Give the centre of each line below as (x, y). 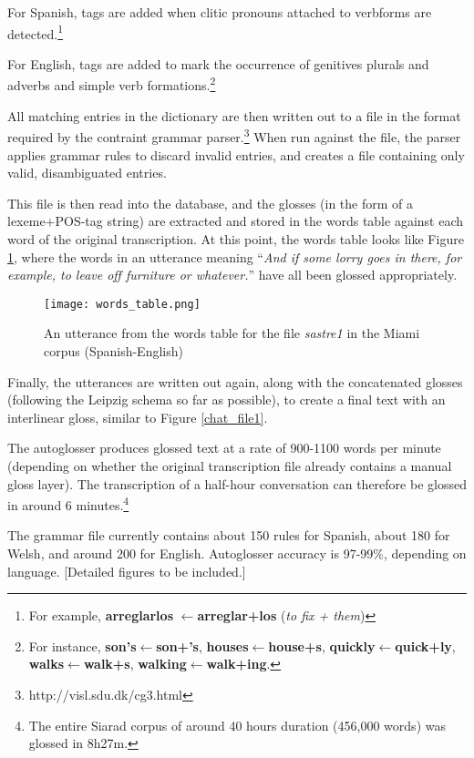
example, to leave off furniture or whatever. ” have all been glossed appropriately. (232, 275)
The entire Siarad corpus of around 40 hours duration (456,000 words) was (237, 725)
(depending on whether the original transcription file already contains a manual (230, 465)
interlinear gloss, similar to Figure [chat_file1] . (138, 417)
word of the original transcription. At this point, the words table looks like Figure (236, 238)
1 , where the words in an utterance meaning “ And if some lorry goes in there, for (235, 256)
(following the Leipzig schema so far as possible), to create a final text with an (227, 399)
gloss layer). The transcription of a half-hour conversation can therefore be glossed (237, 483)
